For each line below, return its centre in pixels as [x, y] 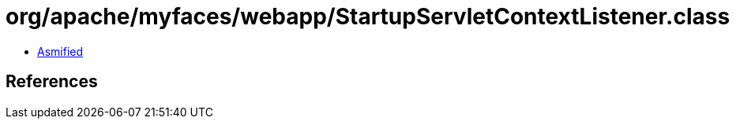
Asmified [60, 51]
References [52, 82]
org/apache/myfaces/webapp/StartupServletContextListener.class [368, 17]
